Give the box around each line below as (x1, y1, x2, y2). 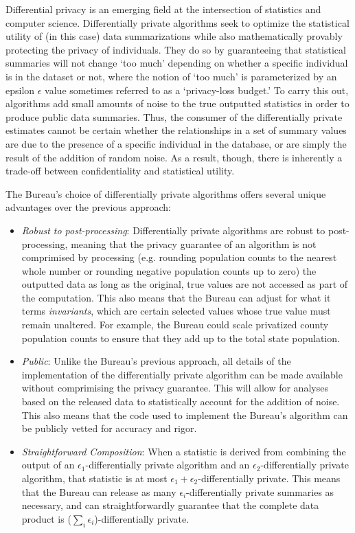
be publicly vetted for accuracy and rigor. (21, 421, 197, 435)
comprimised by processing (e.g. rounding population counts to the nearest (21, 250, 337, 264)
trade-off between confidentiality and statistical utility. (5, 163, 235, 178)
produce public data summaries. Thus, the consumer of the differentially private (5, 109, 343, 124)
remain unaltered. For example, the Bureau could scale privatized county (21, 317, 329, 332)
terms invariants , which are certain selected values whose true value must (21, 304, 331, 318)
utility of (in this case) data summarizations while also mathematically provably (5, 29, 343, 43)
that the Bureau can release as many (21, 484, 176, 499)
